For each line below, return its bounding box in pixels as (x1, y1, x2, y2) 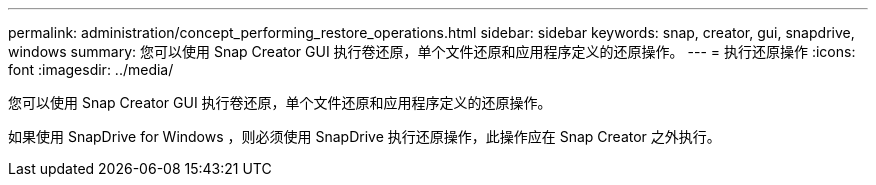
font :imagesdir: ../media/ (8, 61, 174, 78)
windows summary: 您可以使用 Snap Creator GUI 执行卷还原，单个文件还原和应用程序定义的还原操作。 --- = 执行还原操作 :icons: (8, 43, 856, 60)
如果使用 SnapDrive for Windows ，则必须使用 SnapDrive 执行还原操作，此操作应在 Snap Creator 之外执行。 (8, 128, 721, 145)
